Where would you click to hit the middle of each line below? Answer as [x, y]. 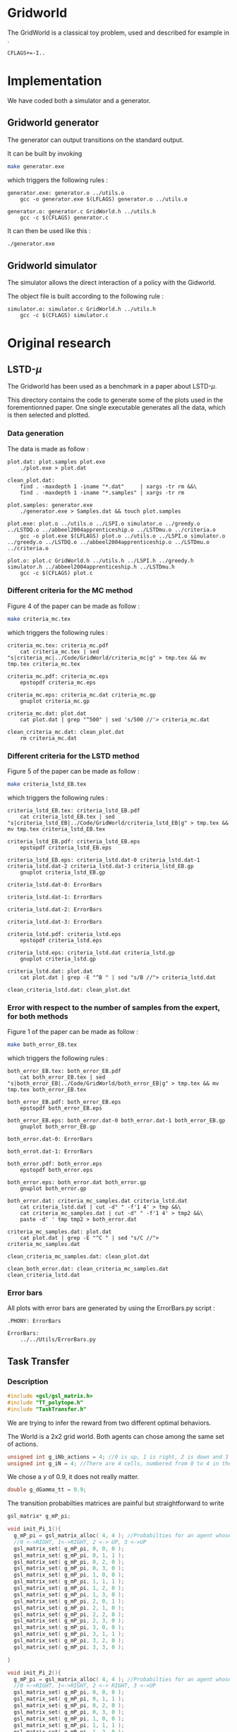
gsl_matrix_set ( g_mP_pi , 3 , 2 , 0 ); [69, 1641]
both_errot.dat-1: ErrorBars [50, 1152]
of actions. [23, 1444]
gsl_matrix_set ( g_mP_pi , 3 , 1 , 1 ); [69, 1634]
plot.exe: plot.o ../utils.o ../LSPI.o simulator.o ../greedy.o [104, 523]
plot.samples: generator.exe [50, 505]
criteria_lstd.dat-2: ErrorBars [55, 909]
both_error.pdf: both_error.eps [55, 1164]
